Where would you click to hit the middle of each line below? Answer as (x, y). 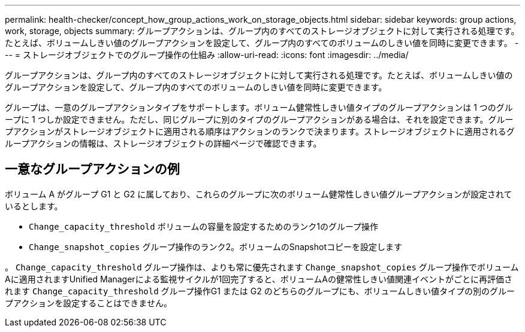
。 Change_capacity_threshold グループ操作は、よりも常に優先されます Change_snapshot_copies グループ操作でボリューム (262, 267)
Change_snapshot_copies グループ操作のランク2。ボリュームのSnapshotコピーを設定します (215, 246)
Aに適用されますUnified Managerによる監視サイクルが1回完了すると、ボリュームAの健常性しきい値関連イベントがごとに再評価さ (259, 279)
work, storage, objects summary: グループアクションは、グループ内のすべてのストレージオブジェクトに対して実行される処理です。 (262, 31)
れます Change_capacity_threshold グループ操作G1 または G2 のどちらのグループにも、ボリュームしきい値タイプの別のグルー (260, 291)
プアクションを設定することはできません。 (88, 303)
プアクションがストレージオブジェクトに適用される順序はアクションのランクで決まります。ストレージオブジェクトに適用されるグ (260, 131)
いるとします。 (34, 206)
